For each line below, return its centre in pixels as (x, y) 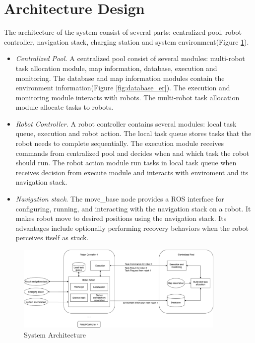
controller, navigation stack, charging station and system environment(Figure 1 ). (127, 41)
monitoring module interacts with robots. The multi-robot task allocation (127, 97)
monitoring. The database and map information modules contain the (120, 78)
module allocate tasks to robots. (64, 107)
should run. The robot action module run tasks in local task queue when (126, 163)
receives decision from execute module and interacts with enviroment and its (132, 172)
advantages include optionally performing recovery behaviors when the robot (132, 228)
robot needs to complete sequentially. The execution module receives (120, 143)
